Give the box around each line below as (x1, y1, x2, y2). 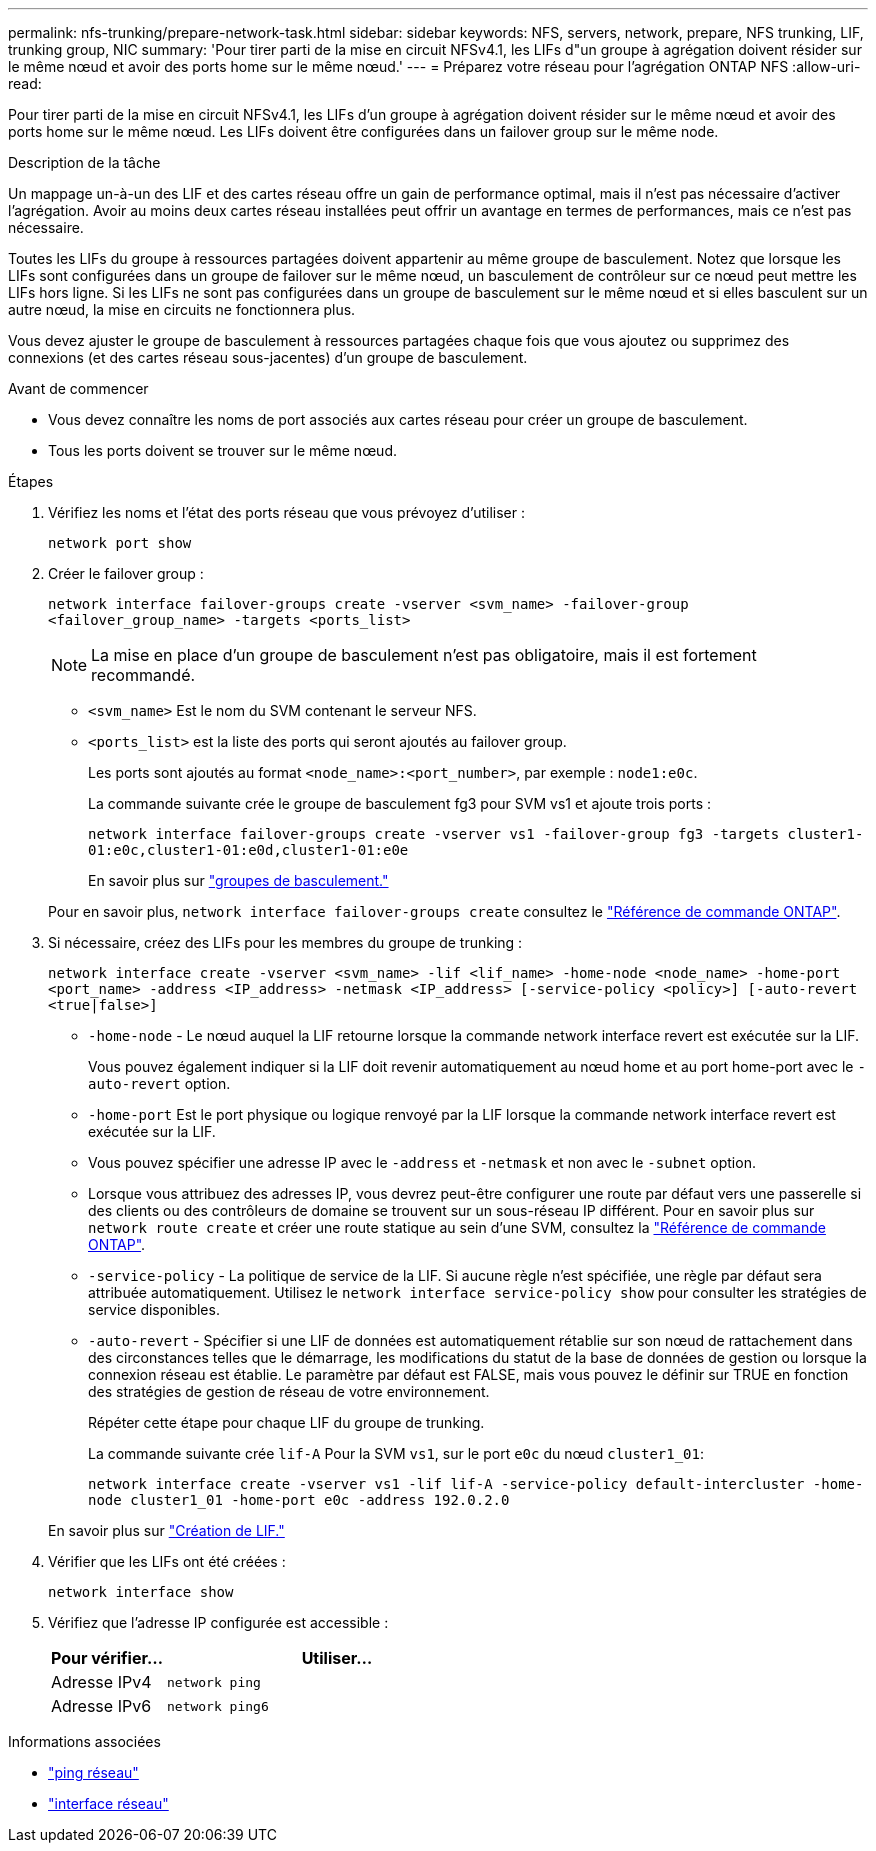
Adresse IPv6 (51, 1696, 152, 1716)
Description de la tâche (8, 154, 161, 171)
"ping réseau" (48, 1764, 139, 1781)
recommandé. (91, 665, 196, 685)
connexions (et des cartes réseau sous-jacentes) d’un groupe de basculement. (8, 349, 528, 366)
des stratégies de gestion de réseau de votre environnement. (88, 1383, 490, 1400)
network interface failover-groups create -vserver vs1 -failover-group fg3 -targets (88, 826, 780, 842)
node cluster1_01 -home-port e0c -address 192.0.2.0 (88, 1492, 510, 1508)
